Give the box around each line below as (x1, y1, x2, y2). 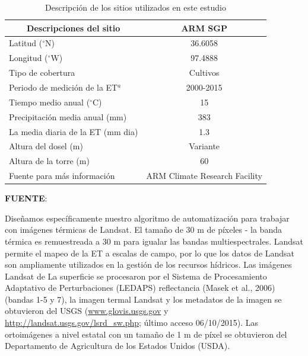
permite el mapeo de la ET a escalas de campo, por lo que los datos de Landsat (5, 246, 295, 259)
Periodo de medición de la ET (9, 81, 118, 93)
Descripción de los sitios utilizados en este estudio (45, 1, 226, 13)
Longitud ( (9, 52, 48, 64)
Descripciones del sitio (27, 21, 120, 34)
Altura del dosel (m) (9, 140, 83, 152)
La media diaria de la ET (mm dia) (9, 125, 138, 137)
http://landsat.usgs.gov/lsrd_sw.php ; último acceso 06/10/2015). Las (5, 316, 259, 329)
